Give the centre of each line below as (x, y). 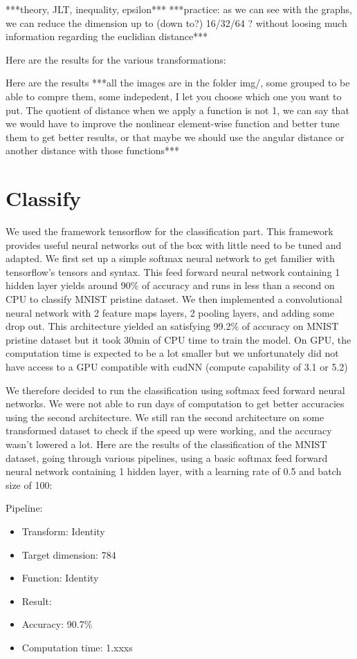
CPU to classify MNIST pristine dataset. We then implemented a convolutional (174, 299)
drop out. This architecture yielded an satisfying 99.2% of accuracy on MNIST (172, 326)
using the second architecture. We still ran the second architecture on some (165, 417)
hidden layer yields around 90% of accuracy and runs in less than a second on (170, 285)
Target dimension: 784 (69, 554)
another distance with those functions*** (93, 150)
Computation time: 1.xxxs (77, 647)
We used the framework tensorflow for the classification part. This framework (170, 231)
